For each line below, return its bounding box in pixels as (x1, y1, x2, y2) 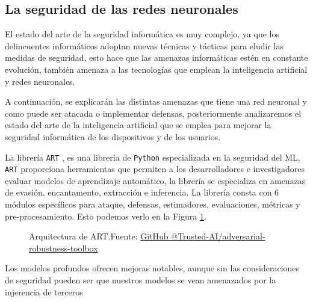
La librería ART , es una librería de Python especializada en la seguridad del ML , (5, 150, 300, 163)
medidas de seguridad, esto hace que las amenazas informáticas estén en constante (5, 51, 308, 64)
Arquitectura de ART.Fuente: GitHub (29, 230, 169, 242)
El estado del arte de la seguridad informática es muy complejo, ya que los (5, 28, 279, 40)
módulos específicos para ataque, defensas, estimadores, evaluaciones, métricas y (5, 198, 300, 211)
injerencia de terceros (5, 285, 83, 298)
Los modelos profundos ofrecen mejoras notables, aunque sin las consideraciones (5, 262, 300, 274)
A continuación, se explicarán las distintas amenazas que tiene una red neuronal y (5, 95, 307, 108)
